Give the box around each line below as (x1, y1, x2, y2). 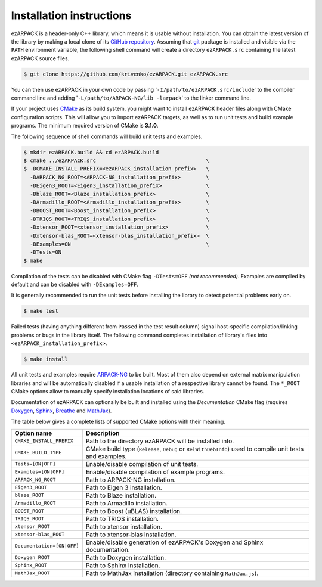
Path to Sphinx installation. (85, 561, 160, 569)
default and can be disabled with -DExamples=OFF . (11, 281, 139, 288)
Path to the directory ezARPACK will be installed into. (85, 437, 234, 445)
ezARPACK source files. (11, 54, 70, 62)
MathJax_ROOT (14, 570, 50, 576)
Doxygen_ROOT (14, 554, 50, 561)
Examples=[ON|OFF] (14, 468, 65, 475)
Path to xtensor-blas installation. (85, 530, 177, 539)
